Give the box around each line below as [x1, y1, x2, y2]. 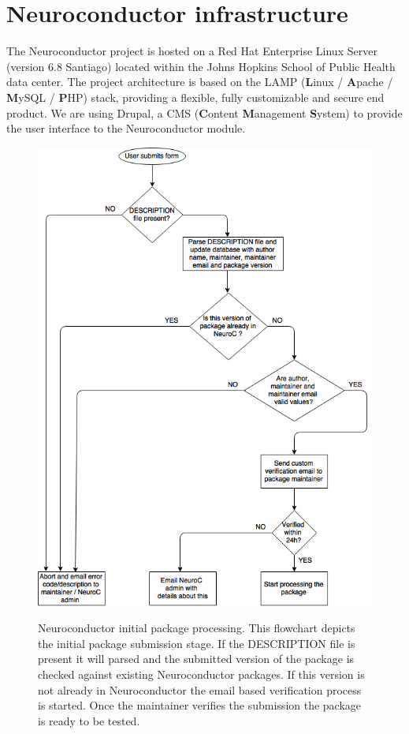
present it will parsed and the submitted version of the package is [38, 650, 355, 667]
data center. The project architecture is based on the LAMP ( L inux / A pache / [6, 73, 393, 90]
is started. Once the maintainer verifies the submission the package [38, 697, 362, 713]
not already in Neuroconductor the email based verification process [38, 681, 362, 698]
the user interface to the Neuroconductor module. [6, 120, 246, 137]
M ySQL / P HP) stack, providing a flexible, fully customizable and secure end [6, 88, 385, 105]
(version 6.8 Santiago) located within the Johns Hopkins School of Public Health [6, 58, 396, 74]
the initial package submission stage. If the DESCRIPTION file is [38, 635, 355, 651]
